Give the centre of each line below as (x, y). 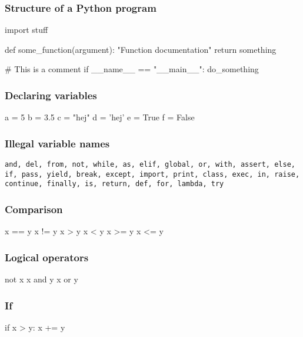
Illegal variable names (57, 143)
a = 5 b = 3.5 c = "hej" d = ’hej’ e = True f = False (100, 117)
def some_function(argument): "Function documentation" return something (141, 49)
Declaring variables (51, 95)
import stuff (26, 30)
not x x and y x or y (41, 279)
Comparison (34, 209)
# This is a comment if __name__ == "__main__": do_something (132, 69)
